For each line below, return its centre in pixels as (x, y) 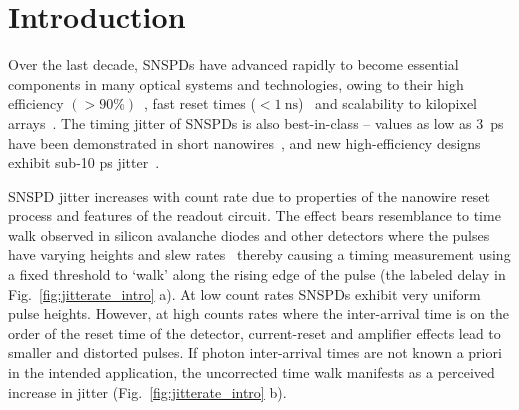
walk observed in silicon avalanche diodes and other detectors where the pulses (249, 234)
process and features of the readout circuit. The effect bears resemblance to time (254, 215)
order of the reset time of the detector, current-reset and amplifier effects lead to (254, 332)
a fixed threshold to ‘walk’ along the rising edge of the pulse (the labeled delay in (257, 274)
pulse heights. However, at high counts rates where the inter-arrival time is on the (259, 313)
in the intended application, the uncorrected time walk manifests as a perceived (251, 372)
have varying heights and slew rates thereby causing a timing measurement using (259, 254)
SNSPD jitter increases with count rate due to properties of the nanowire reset (249, 195)
